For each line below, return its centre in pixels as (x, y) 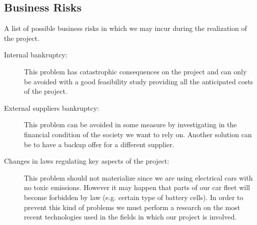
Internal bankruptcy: (36, 55)
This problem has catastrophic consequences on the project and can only (135, 71)
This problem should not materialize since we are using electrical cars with (138, 177)
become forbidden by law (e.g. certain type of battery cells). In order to (134, 197)
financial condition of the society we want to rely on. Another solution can (138, 134)
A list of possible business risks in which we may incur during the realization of (125, 28)
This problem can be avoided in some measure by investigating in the (130, 124)
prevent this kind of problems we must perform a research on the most (132, 207)
